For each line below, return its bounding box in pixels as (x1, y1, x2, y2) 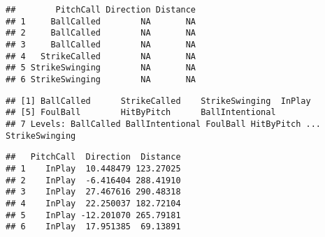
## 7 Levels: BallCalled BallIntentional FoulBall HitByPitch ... (6, 118, 322, 129)
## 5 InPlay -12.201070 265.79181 (6, 210, 181, 220)
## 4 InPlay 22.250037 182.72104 (6, 198, 181, 208)
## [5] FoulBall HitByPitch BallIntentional (6, 107, 276, 118)
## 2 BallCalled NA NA (6, 28, 196, 38)
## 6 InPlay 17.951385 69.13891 (6, 222, 181, 232)
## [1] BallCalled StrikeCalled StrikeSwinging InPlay (6, 95, 311, 106)
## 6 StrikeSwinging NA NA (6, 74, 196, 84)
